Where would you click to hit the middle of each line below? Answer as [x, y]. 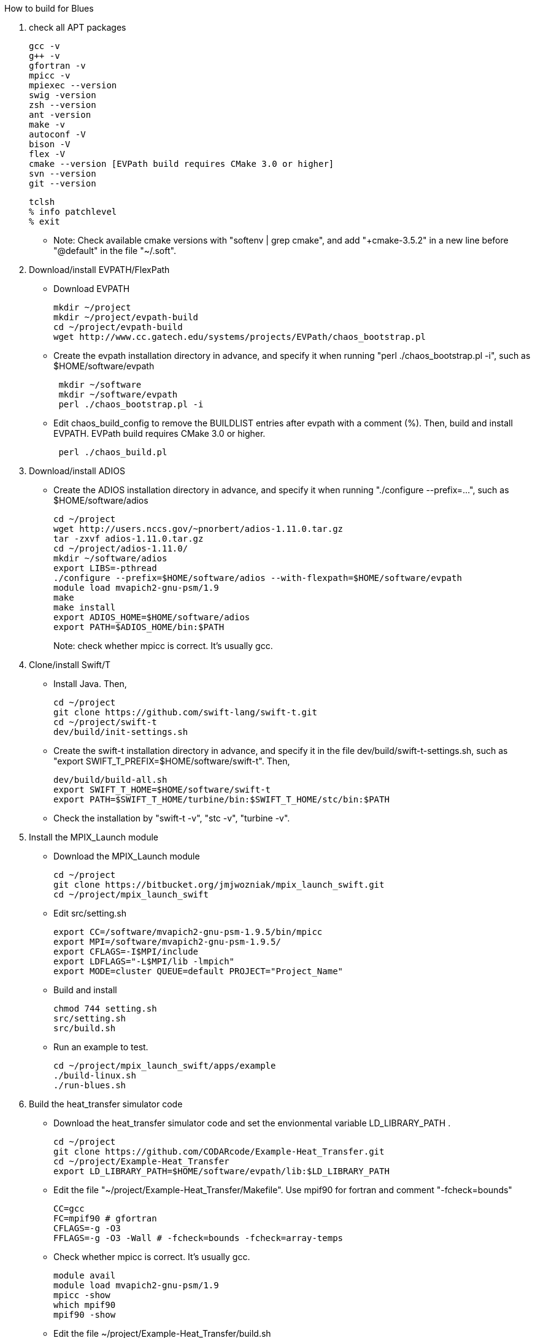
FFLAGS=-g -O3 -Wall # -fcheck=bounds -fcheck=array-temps [198, 1238]
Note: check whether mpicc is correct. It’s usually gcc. [163, 646]
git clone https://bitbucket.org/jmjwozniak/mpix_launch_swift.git [219, 885]
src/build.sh [85, 1028]
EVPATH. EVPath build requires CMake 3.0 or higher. [160, 433]
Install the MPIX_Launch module [94, 837]
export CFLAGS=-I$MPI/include [126, 952]
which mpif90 [85, 1305]
